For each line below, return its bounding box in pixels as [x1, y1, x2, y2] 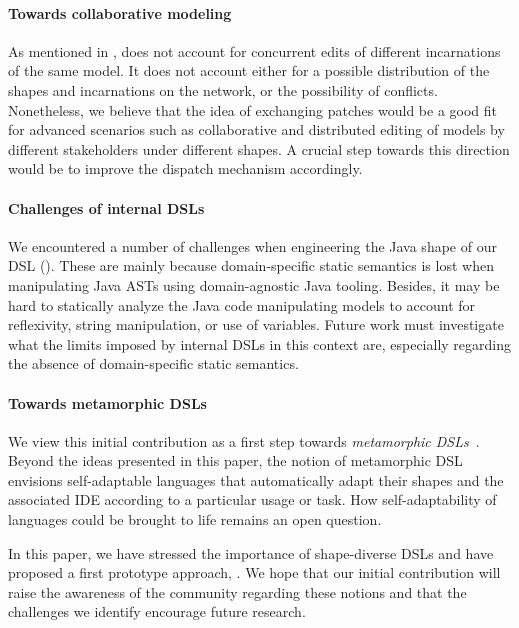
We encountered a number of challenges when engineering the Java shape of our [8, 235, 497, 256]
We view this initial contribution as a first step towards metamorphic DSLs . [8, 430, 480, 451]
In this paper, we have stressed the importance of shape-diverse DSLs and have [8, 542, 494, 563]
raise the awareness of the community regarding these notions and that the [8, 581, 467, 602]
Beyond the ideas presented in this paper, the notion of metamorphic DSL [8, 450, 463, 471]
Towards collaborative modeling [8, 2, 232, 23]
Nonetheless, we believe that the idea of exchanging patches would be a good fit [8, 99, 498, 120]
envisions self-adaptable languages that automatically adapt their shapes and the [8, 469, 504, 490]
